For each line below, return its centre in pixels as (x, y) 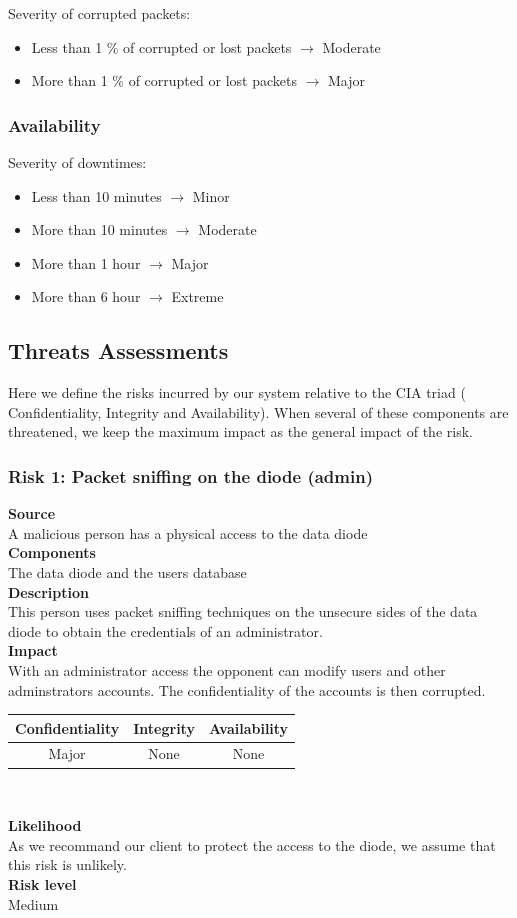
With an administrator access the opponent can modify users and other (227, 669)
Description (49, 591)
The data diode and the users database (127, 571)
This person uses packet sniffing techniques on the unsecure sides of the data (243, 611)
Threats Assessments (118, 350)
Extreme (197, 296)
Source (32, 513)
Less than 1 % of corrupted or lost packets (161, 46)
